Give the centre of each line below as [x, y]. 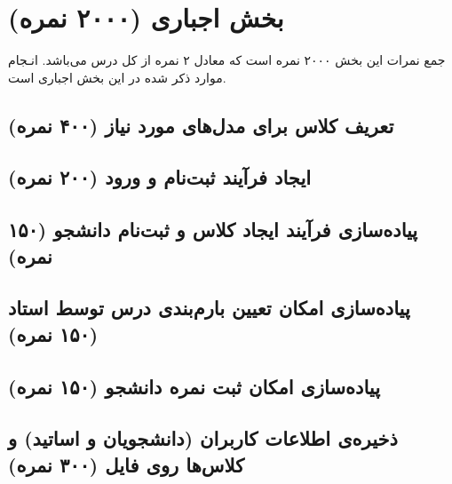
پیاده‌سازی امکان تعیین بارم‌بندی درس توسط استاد [209, 308]
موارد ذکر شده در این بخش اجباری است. [117, 77]
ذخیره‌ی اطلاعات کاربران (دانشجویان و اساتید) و [203, 438]
